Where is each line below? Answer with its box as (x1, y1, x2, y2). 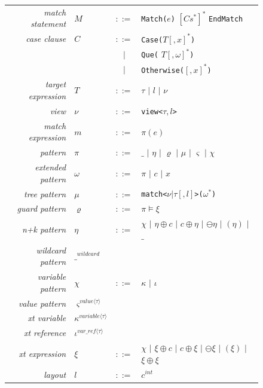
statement (30, 17, 66, 30)
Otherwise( (141, 66, 184, 75)
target (45, 78, 66, 90)
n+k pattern (22, 223, 66, 236)
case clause (26, 32, 66, 45)
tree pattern (24, 187, 66, 200)
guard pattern (17, 202, 66, 215)
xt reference (23, 326, 66, 339)
